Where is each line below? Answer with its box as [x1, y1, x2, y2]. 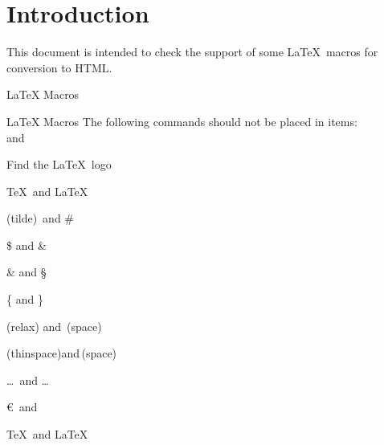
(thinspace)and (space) [6, 345, 117, 361]
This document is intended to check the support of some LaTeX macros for [6, 43, 378, 60]
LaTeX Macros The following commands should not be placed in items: [6, 112, 357, 129]
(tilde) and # [6, 210, 75, 227]
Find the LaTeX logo [6, 156, 112, 173]
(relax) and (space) [6, 317, 102, 334]
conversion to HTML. [6, 59, 112, 76]
